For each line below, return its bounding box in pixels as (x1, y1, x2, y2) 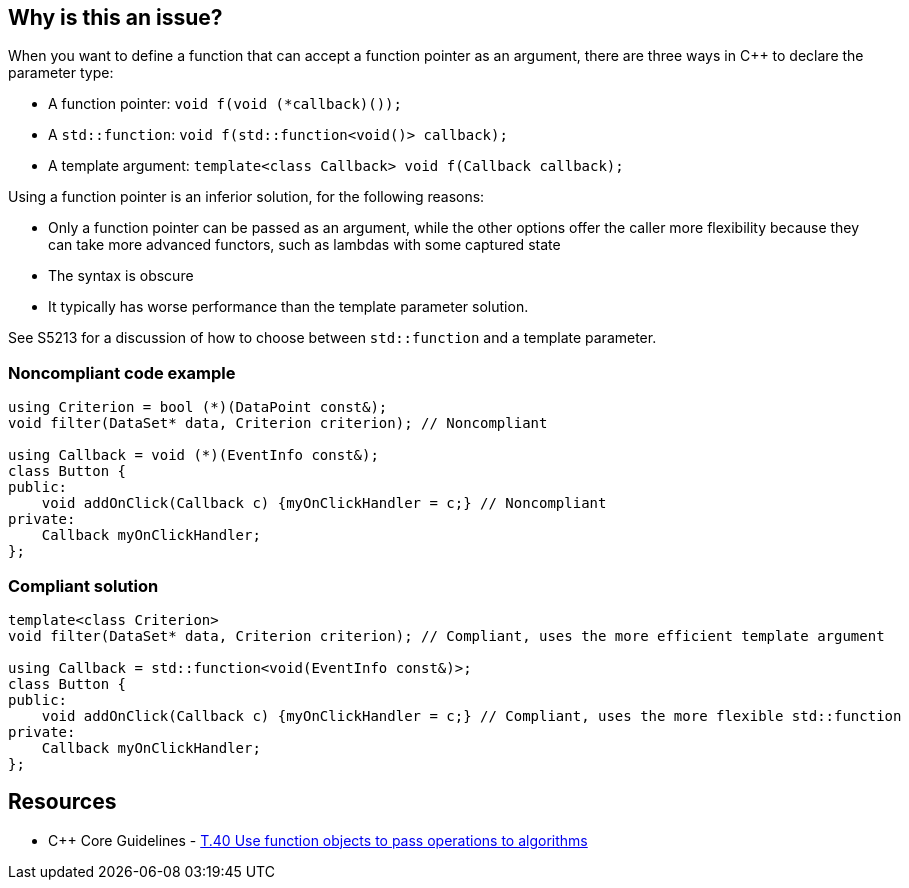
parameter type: (8, 64, 114, 82)
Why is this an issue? (8, 5, 223, 30)
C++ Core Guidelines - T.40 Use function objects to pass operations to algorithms (48, 831, 588, 849)
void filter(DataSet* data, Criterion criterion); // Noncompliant (8, 415, 548, 432)
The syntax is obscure (48, 267, 194, 285)
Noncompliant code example (8, 362, 236, 383)
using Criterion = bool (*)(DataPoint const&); (8, 399, 388, 416)
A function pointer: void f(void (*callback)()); (48, 95, 402, 113)
